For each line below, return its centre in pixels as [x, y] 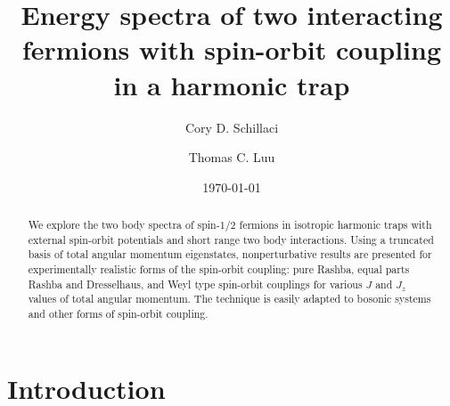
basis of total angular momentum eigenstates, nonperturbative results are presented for [230, 254]
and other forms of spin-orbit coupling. [118, 314]
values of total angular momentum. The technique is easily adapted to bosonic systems [229, 299]
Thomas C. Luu [232, 157]
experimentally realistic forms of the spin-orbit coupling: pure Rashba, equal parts [219, 269]
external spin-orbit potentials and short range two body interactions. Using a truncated [231, 239]
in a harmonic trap [232, 84]
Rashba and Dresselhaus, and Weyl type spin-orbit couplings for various [195, 284]
